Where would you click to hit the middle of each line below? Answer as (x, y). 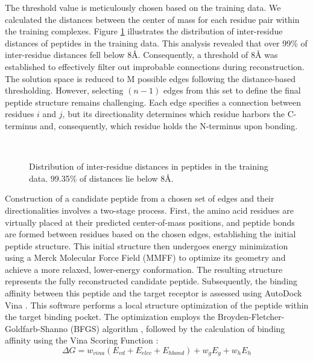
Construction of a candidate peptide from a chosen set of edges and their (140, 198)
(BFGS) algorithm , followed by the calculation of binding (178, 328)
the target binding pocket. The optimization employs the (110, 317)
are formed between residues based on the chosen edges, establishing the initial (150, 234)
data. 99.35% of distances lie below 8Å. (101, 178)
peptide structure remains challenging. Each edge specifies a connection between (153, 102)
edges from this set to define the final (232, 90)
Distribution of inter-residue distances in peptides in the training (149, 166)
